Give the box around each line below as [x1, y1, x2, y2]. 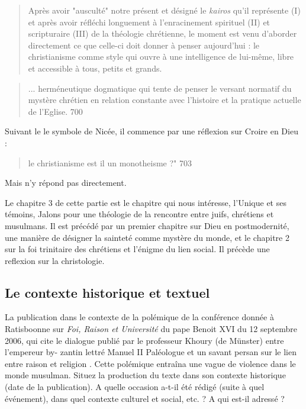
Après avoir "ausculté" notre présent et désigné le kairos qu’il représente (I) [28, 4, 301, 16]
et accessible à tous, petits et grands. [28, 62, 162, 74]
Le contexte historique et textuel [5, 283, 210, 301]
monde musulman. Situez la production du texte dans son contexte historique [5, 369, 286, 381]
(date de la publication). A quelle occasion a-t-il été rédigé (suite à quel [5, 381, 265, 393]
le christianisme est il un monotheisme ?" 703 [28, 156, 192, 169]
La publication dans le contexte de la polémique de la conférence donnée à [5, 311, 274, 323]
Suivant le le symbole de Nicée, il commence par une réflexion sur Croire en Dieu [5, 125, 298, 137]
